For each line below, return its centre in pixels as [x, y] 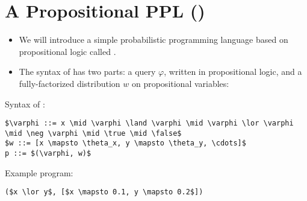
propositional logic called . [67, 51]
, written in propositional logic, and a [233, 72]
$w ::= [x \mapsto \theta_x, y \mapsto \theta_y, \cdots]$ [126, 143]
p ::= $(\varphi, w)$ [48, 154]
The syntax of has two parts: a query [87, 72]
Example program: [39, 172]
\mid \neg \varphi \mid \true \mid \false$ [93, 133]
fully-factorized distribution [70, 83]
